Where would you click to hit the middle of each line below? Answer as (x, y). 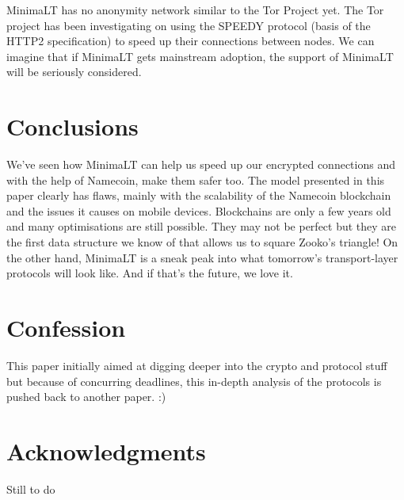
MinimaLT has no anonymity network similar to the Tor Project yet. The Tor (195, 10)
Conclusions (72, 126)
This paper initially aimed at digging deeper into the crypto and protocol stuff (197, 365)
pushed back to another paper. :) (86, 397)
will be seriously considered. (74, 72)
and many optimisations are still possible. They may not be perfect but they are (202, 226)
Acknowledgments (106, 450)
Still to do (31, 489)
